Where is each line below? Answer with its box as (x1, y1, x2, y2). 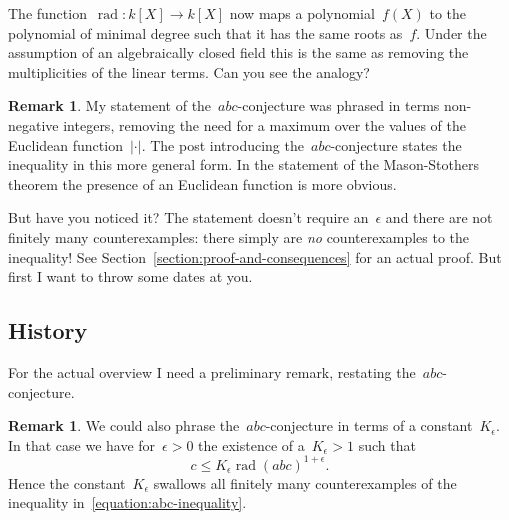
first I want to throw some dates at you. (8, 266, 253, 287)
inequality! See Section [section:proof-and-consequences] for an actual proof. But (8, 246, 502, 267)
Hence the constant (8, 472, 126, 493)
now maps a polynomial (229, 3, 375, 23)
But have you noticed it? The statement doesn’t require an (8, 207, 369, 228)
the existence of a (198, 434, 305, 455)
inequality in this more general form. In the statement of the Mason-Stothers (8, 154, 480, 175)
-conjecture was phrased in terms (237, 95, 440, 116)
